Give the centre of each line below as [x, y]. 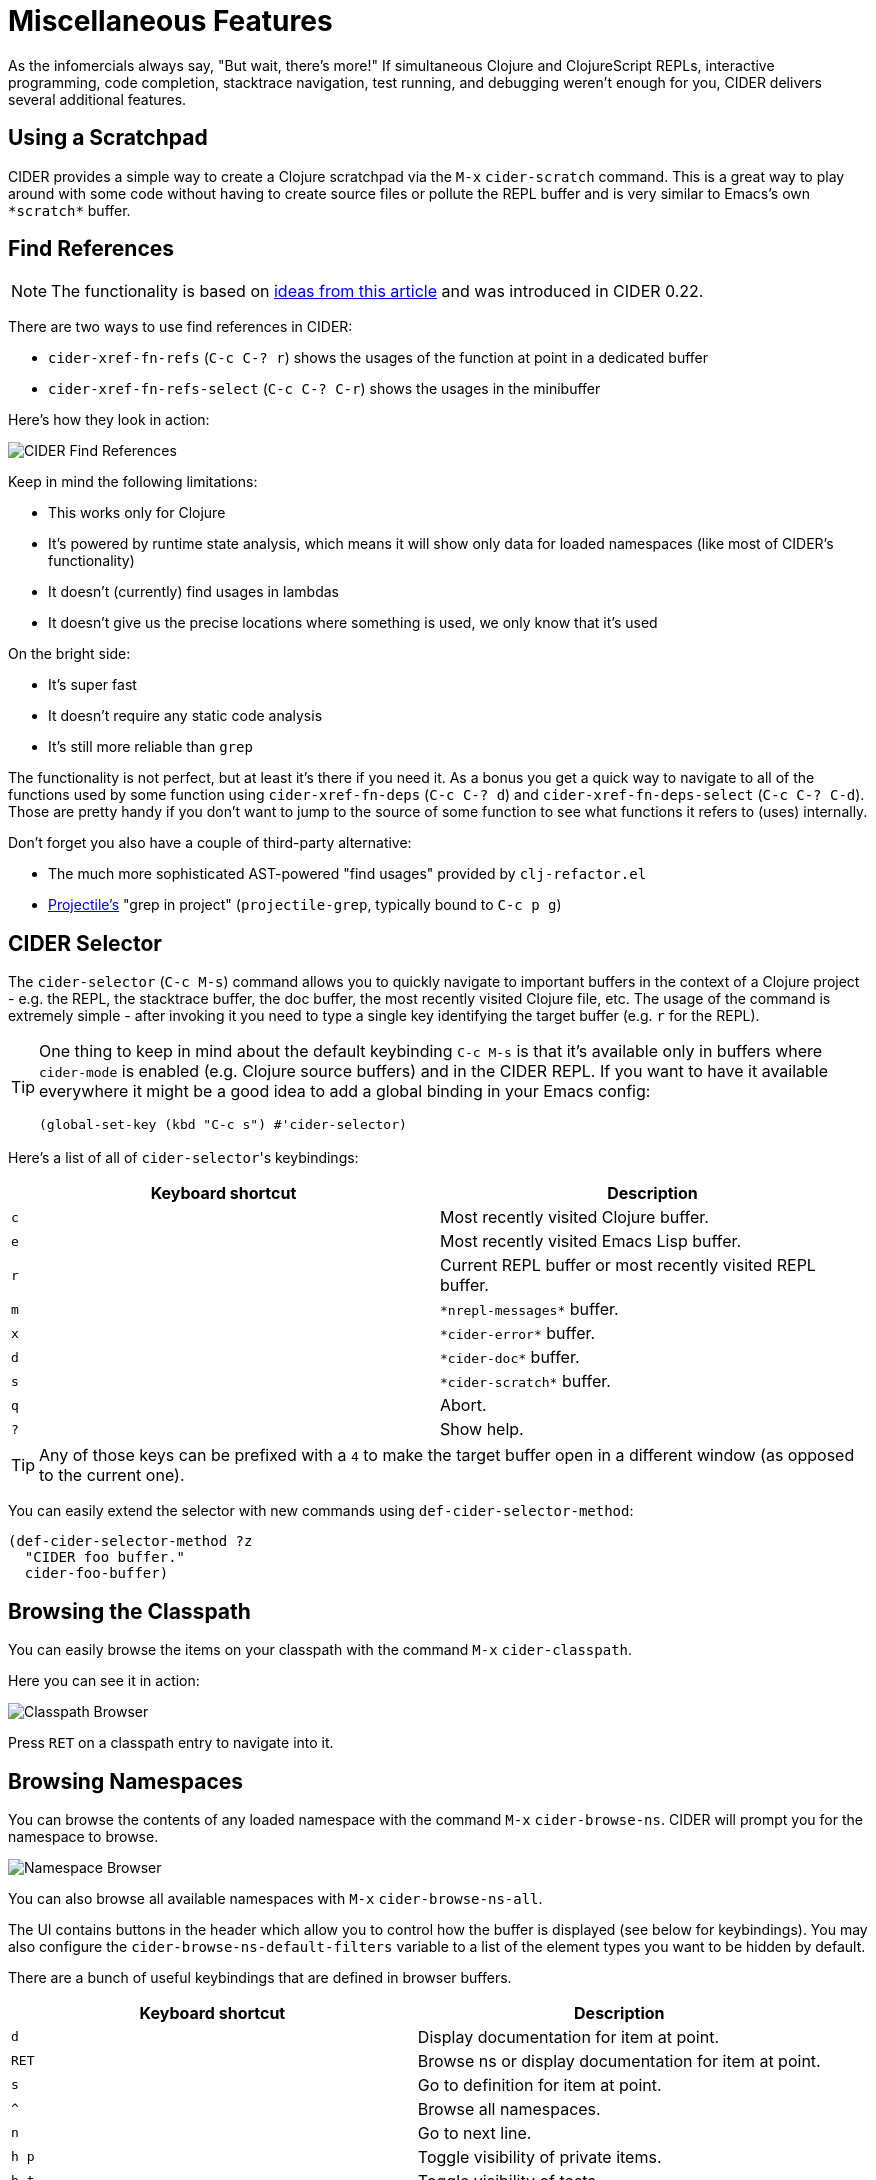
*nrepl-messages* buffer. [529, 1309]
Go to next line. [474, 2132]
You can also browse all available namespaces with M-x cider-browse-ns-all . [275, 1898]
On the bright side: [69, 654]
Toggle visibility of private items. [539, 2156]
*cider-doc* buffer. [510, 1357]
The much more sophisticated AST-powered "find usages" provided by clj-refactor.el [347, 874]
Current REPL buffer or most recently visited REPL [628, 1265]
